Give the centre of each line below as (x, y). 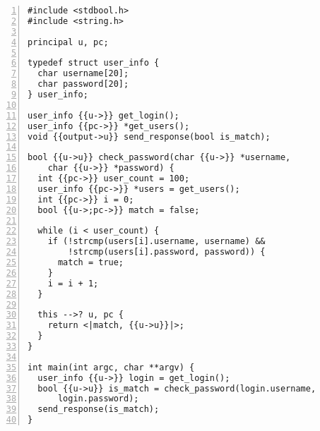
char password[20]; (83, 84)
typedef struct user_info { (94, 63)
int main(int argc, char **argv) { (111, 367)
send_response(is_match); (99, 409)
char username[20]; (83, 74)
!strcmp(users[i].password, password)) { (167, 252)
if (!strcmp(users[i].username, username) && (156, 242)
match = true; (91, 262)
